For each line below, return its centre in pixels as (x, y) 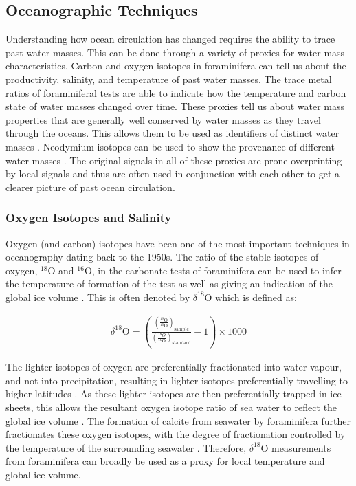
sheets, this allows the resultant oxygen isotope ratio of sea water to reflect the (171, 407)
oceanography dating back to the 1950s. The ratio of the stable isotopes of (162, 257)
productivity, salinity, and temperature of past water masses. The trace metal (169, 79)
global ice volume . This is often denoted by (98, 297)
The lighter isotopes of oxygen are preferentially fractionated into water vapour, (174, 367)
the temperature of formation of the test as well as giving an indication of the (169, 284)
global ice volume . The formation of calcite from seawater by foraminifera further (178, 420)
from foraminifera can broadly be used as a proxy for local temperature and (165, 461)
